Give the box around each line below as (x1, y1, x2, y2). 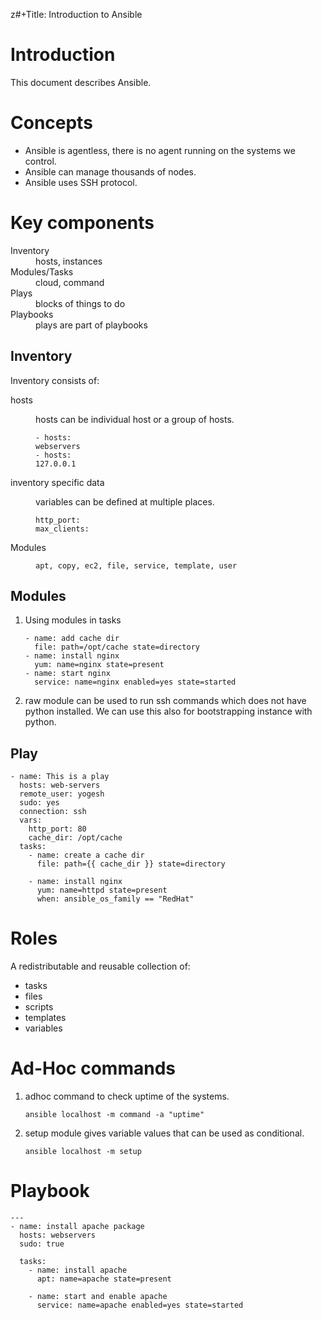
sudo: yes (19, 798, 60, 808)
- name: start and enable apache (28, 1292, 168, 1302)
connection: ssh (19, 807, 87, 817)
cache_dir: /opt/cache (28, 833, 123, 843)
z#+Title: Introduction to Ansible (10, 9, 143, 20)
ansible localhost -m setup (24, 1147, 142, 1157)
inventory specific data (10, 476, 105, 488)
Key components (10, 212, 155, 234)
